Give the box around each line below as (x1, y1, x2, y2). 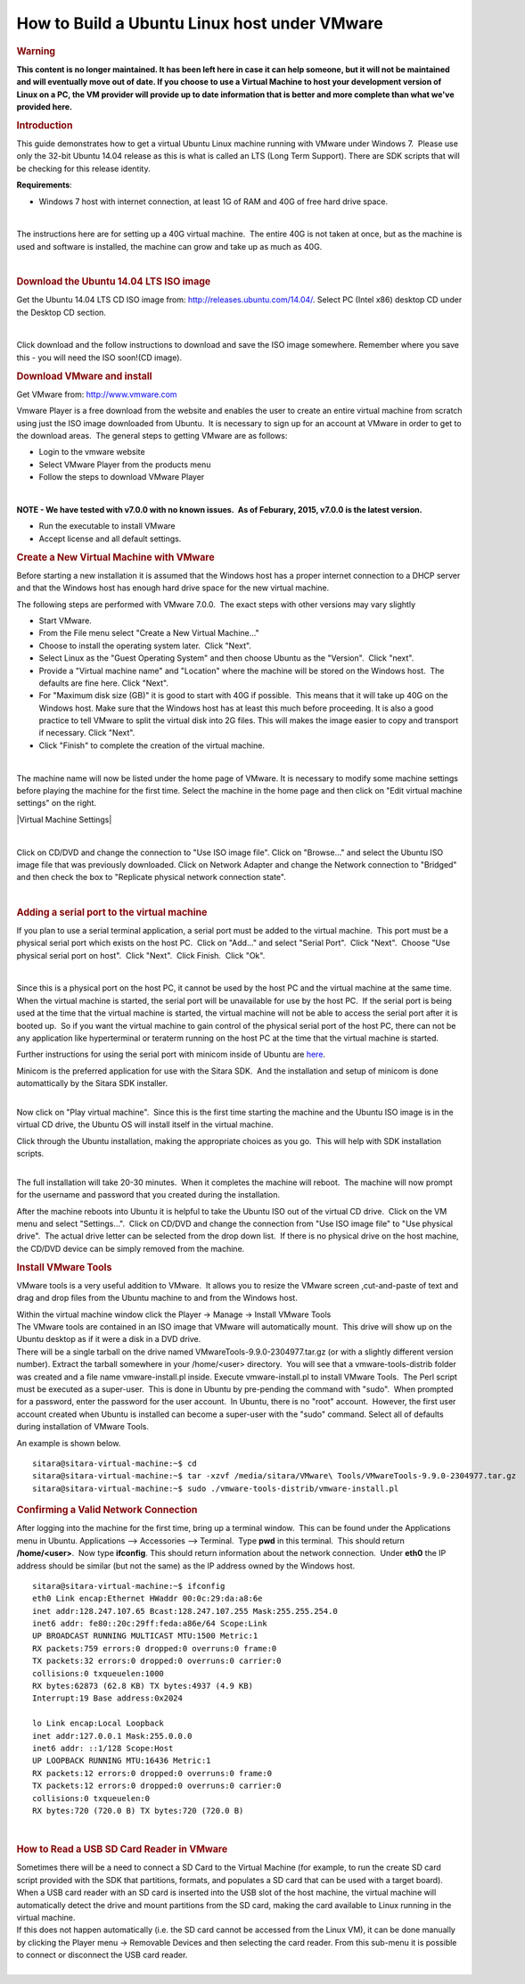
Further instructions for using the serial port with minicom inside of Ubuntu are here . (16, 1049, 325, 1060)
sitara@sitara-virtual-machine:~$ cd (32, 1458, 198, 1469)
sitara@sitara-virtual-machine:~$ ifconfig (32, 1581, 226, 1591)
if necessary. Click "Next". (38, 728, 135, 738)
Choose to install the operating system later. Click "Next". (38, 640, 251, 651)
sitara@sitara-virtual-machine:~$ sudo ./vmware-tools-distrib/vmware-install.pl (32, 1483, 399, 1494)
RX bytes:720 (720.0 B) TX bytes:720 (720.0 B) (32, 1806, 244, 1815)
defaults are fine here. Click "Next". (38, 678, 169, 688)
